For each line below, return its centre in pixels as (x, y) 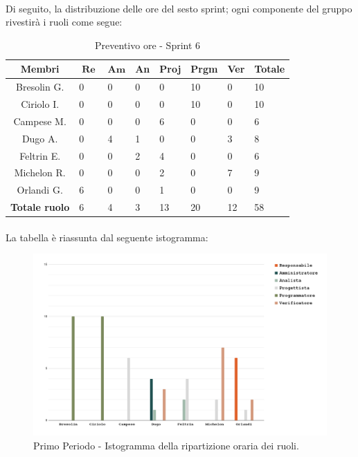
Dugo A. (40, 138)
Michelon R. (40, 172)
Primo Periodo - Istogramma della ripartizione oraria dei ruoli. (166, 445)
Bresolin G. (40, 87)
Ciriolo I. (40, 104)
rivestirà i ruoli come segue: (64, 22)
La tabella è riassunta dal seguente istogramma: (107, 237)
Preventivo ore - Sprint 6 (148, 45)
